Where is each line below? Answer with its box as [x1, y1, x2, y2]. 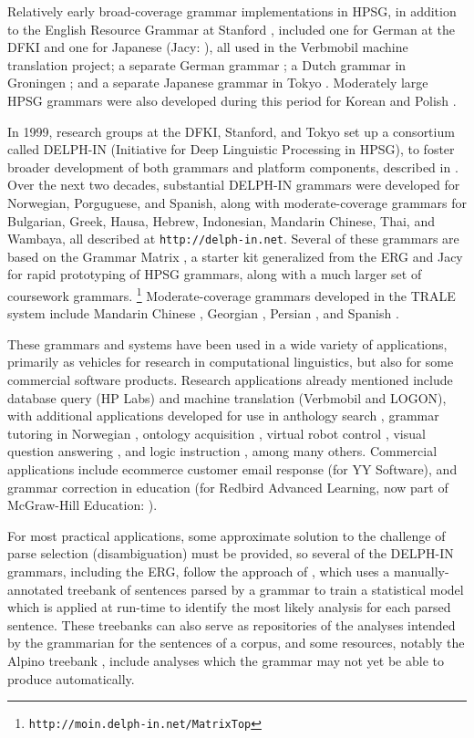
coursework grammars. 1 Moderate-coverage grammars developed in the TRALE [7, 283, 456, 305]
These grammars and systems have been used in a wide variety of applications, [7, 334, 448, 353]
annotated [7, 579, 64, 598]
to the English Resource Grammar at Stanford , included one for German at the [7, 19, 456, 38]
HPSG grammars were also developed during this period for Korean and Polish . [7, 90, 457, 109]
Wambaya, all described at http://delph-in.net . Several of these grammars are [7, 229, 459, 248]
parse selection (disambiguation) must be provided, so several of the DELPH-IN [7, 544, 454, 563]
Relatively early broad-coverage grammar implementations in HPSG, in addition [7, 2, 457, 20]
